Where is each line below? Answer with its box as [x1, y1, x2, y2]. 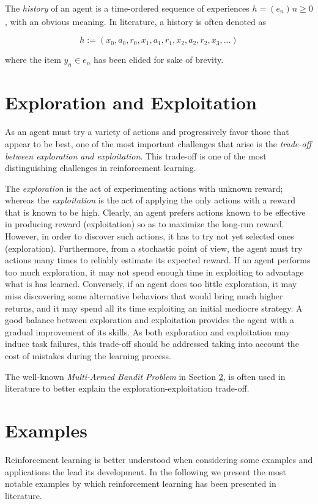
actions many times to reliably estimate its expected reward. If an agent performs [5, 254, 311, 266]
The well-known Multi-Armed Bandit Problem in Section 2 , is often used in [5, 370, 286, 382]
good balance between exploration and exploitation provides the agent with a [5, 313, 295, 326]
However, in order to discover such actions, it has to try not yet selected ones [5, 230, 294, 243]
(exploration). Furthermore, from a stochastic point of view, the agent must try [5, 241, 303, 254]
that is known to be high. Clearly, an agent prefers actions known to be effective [5, 205, 306, 218]
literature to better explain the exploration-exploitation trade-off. [5, 382, 250, 395]
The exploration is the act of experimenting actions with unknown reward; [5, 181, 283, 194]
